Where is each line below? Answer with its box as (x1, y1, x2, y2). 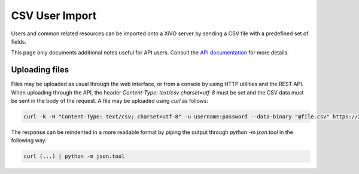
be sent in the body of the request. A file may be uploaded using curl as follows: (11, 97, 209, 105)
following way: (11, 137, 47, 144)
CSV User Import (11, 9, 97, 22)
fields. (11, 38, 27, 45)
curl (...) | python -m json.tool (23, 153, 125, 160)
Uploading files (11, 65, 69, 75)
